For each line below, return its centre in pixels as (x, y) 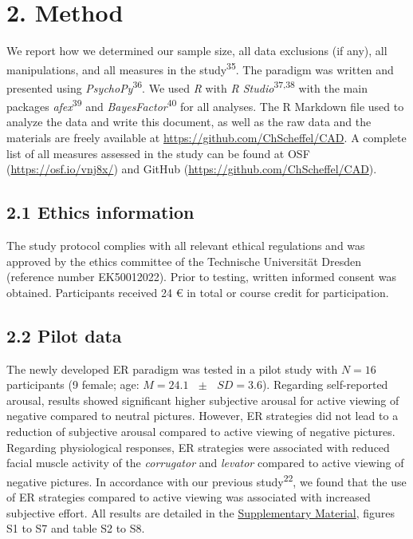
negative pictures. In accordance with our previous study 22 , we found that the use (206, 480)
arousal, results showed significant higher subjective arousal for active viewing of (203, 400)
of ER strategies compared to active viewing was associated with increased (189, 497)
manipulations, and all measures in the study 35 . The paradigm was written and (200, 68)
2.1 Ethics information (100, 212)
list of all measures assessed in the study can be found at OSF (158, 153)
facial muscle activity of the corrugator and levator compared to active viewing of (205, 463)
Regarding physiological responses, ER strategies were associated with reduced (198, 447)
